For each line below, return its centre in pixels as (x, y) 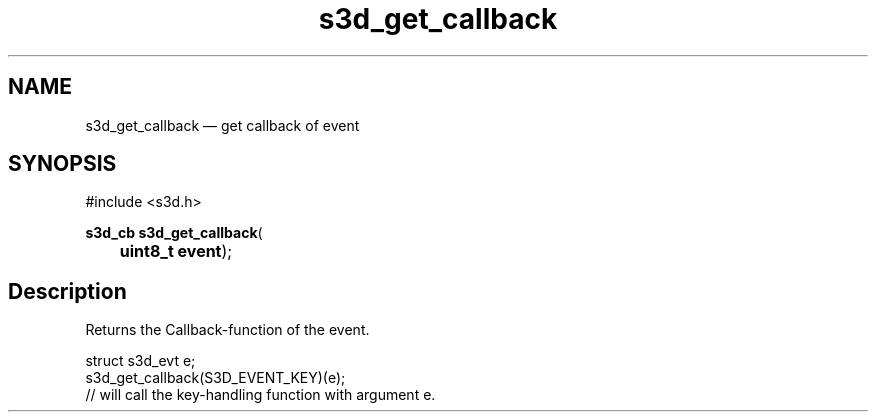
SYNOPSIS (62, 164)
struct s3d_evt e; (140, 361)
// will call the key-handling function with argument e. (260, 395)
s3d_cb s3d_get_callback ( (174, 233)
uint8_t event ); (176, 251)
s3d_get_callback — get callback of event (222, 125)
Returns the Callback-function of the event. (227, 330)
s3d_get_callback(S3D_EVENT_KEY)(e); (215, 378)
